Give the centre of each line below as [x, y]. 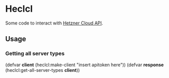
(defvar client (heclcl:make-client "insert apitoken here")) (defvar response [84, 65]
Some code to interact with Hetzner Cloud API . [54, 23]
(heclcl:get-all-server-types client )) [43, 70]
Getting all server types [35, 54]
